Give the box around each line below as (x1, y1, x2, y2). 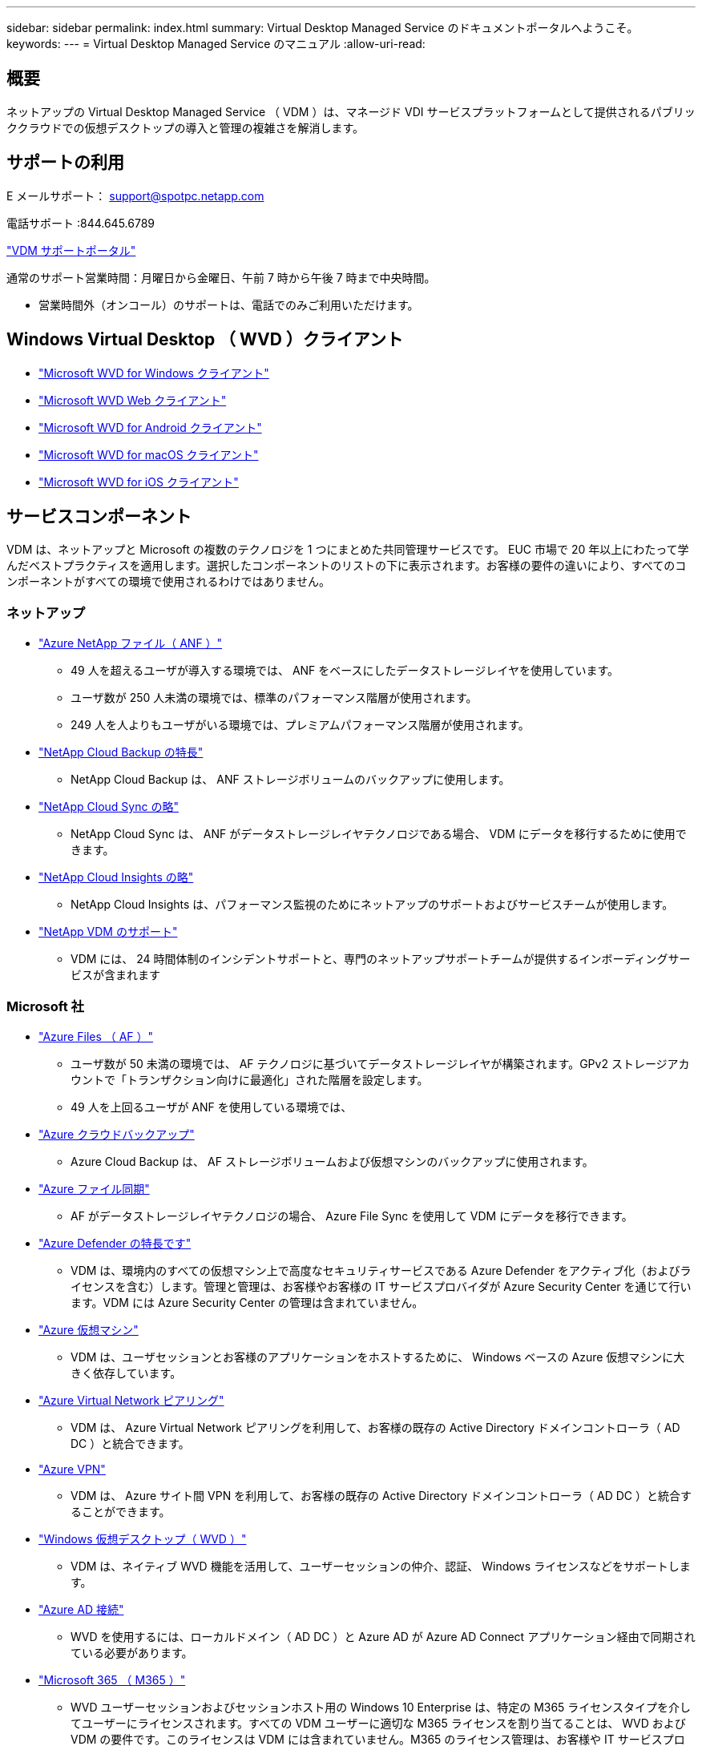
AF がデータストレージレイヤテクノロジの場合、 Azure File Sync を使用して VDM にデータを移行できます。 (71, 1208, 633, 1223)
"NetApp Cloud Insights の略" (38, 870, 194, 885)
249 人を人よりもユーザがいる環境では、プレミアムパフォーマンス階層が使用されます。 (71, 718, 530, 732)
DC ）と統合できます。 (71, 1436, 190, 1450)
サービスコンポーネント (6, 506, 192, 526)
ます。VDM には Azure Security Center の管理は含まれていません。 (71, 1295, 424, 1309)
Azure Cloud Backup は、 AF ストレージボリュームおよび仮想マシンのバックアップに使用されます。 (71, 1154, 594, 1168)
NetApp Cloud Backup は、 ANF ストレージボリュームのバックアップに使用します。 (71, 772, 510, 787)
